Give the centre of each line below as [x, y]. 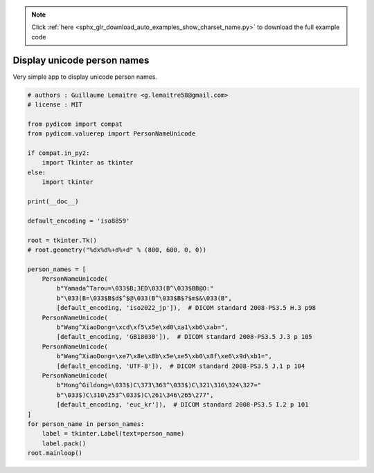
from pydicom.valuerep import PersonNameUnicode [112, 134]
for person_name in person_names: [86, 424]
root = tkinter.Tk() [62, 240]
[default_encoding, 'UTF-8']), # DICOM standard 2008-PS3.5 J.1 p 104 [181, 366]
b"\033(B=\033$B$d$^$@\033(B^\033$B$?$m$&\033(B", [144, 298]
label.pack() [64, 443]
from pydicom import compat [75, 124]
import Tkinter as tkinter [88, 163]
